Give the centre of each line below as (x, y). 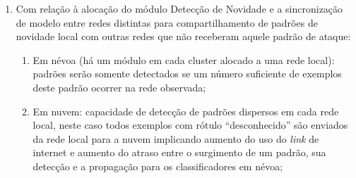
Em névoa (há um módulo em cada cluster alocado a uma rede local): (184, 59)
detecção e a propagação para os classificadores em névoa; (158, 166)
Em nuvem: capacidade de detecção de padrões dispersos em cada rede (186, 111)
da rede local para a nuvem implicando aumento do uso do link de (176, 138)
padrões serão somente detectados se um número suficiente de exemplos (187, 74)
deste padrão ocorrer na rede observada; (119, 87)
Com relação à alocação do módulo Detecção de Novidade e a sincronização (179, 8)
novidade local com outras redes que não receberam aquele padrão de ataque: (183, 36)
